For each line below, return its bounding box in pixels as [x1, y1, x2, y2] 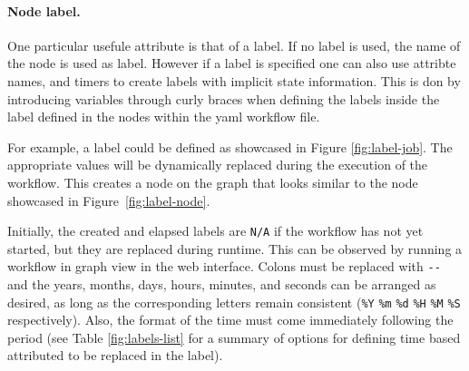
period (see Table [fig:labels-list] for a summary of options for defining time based [7, 327, 461, 347]
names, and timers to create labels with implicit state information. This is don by [7, 71, 461, 90]
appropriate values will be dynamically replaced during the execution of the [7, 155, 428, 174]
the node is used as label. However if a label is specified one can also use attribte [7, 54, 456, 73]
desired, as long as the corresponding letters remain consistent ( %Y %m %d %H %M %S [7, 292, 461, 311]
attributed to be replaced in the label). [7, 346, 223, 365]
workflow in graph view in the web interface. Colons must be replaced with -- [7, 257, 441, 276]
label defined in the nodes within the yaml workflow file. [7, 107, 320, 126]
